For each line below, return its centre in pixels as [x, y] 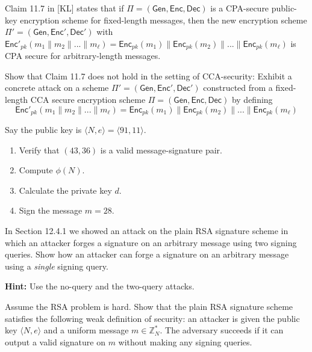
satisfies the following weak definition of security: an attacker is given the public [152, 318]
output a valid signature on [55, 341]
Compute [36, 170]
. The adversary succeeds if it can [222, 330]
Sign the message [51, 210]
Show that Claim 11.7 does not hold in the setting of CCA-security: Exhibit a [148, 76]
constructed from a [238, 88]
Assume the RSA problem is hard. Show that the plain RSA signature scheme [149, 306]
